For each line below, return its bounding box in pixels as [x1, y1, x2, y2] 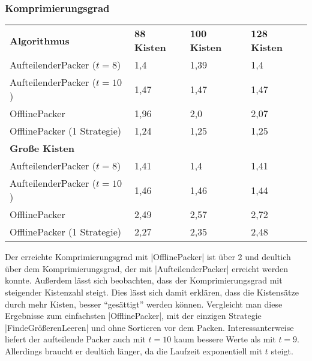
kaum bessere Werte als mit [173, 333, 276, 345]
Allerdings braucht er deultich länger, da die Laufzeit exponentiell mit [5, 344, 263, 357]
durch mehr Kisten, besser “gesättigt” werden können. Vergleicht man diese [5, 297, 283, 310]
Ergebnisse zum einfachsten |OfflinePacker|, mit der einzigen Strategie [5, 309, 262, 322]
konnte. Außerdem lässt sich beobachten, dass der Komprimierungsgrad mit [5, 274, 283, 287]
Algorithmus [10, 33, 70, 47]
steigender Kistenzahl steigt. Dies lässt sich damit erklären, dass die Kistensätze [5, 286, 299, 298]
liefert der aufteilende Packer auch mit [5, 333, 146, 345]
